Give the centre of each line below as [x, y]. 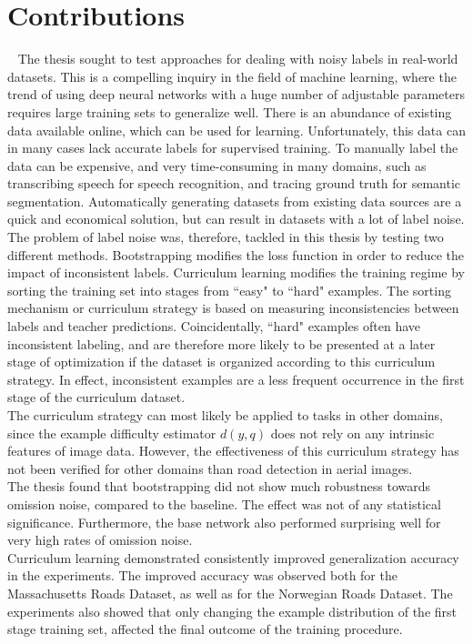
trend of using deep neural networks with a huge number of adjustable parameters [236, 94]
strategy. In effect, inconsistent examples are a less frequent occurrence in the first [236, 379]
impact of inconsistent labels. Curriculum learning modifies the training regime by [236, 272]
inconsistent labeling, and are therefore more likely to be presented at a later [221, 343]
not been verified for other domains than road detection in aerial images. [210, 468]
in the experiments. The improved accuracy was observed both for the [202, 575]
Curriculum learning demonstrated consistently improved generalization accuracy [233, 557]
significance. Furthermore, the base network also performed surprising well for [224, 522]
